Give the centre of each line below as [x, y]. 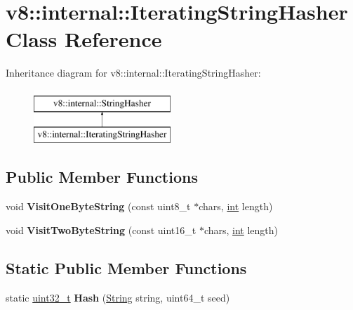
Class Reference [84, 39]
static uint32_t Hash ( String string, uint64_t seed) [118, 297]
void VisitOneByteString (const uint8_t [98, 206]
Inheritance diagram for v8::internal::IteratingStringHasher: [133, 73]
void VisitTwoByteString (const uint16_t [101, 230]
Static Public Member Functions [126, 267]
